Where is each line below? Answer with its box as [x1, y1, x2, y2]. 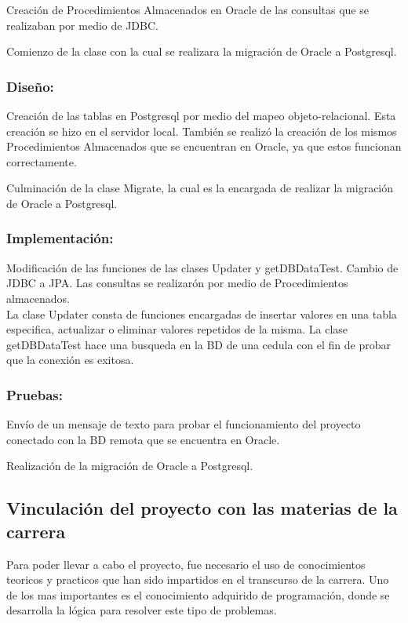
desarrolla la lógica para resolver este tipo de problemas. [6, 602, 277, 618]
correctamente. [6, 153, 77, 169]
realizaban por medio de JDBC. [6, 16, 158, 33]
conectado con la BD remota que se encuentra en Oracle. [6, 431, 280, 447]
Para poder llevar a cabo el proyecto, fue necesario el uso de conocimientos [6, 556, 366, 572]
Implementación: [6, 228, 114, 248]
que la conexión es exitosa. [6, 352, 134, 368]
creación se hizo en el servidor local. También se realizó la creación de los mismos [6, 122, 397, 139]
